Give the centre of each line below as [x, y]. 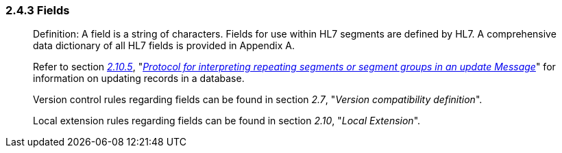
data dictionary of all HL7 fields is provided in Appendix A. [164, 46]
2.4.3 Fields [38, 10]
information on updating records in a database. [139, 79]
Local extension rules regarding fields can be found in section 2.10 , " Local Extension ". [227, 121]
